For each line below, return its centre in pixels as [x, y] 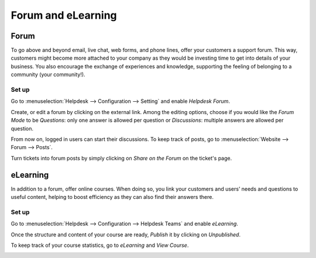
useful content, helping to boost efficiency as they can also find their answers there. [112, 197]
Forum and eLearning [64, 15]
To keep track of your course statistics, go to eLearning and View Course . [100, 245]
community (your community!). [48, 75]
